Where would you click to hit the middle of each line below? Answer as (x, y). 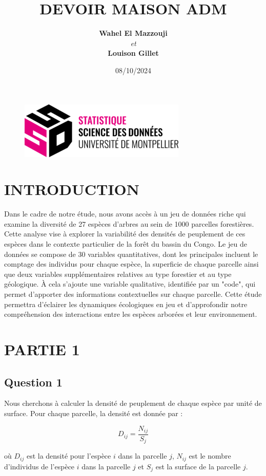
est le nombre (210, 456)
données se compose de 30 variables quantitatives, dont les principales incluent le (131, 254)
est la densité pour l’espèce (69, 456)
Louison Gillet (133, 53)
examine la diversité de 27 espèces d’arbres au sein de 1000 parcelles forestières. (129, 223)
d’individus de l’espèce (39, 466)
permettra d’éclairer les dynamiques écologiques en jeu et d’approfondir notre (126, 304)
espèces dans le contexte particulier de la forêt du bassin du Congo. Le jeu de (126, 244)
